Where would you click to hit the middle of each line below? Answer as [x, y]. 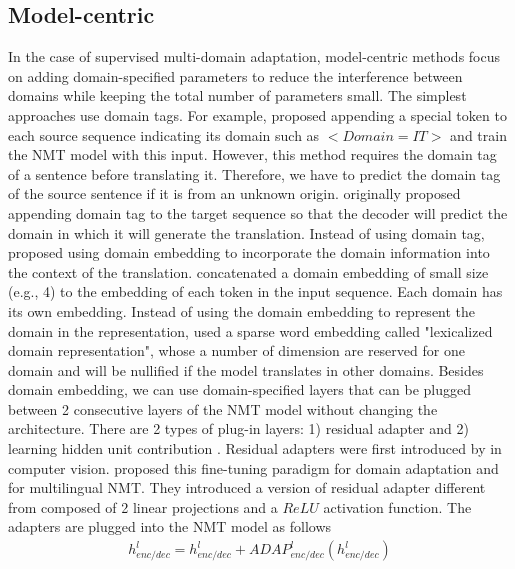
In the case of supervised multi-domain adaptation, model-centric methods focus [254, 56]
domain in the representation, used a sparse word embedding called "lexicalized [250, 330]
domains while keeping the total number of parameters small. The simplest [237, 95]
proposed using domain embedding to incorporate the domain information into [249, 252]
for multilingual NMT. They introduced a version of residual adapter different [247, 487]
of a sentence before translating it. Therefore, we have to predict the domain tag [254, 173]
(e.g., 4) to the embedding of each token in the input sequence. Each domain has [255, 291]
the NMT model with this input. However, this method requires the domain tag [252, 154]
